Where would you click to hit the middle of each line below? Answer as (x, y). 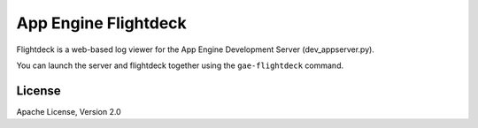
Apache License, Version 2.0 (69, 111)
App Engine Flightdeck (102, 23)
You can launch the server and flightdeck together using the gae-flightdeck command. (180, 65)
